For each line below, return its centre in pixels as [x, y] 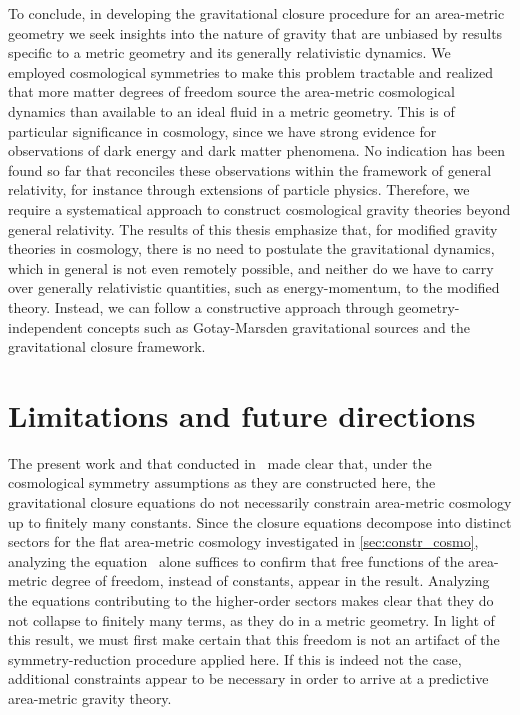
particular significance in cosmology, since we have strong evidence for [222, 130]
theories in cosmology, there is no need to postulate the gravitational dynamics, [251, 248]
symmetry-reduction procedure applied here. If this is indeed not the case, [235, 658]
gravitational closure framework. [107, 346]
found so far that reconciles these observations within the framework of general [250, 169]
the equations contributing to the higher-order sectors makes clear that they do [251, 599]
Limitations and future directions [242, 414]
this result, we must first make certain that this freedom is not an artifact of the [254, 639]
